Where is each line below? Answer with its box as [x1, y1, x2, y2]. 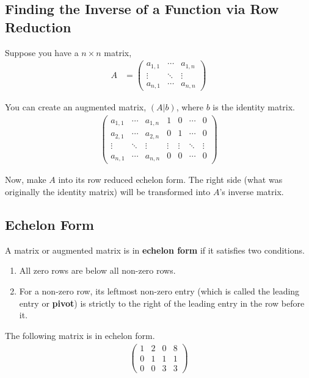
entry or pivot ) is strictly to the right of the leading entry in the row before [19, 296, 305, 309]
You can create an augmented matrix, [5, 101, 147, 113]
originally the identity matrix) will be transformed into [5, 185, 211, 198]
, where [176, 101, 203, 113]
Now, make [5, 173, 46, 186]
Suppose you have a [5, 46, 79, 59]
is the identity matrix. [213, 101, 296, 113]
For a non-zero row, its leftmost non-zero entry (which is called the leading [19, 285, 300, 298]
